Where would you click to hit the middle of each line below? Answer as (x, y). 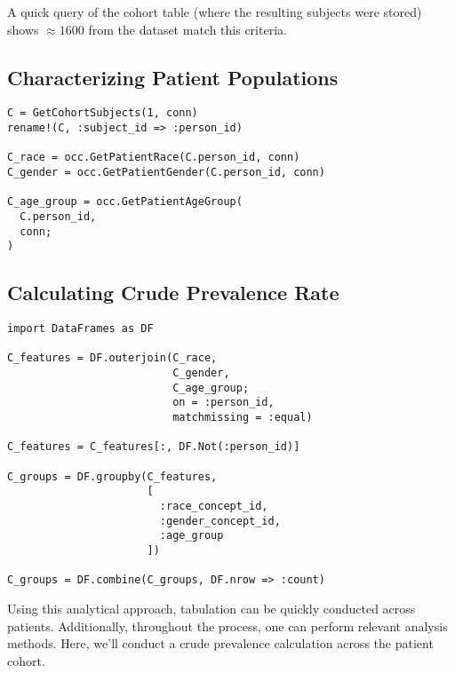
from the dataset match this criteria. (188, 29)
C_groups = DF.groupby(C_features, (112, 476)
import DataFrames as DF (80, 329)
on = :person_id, (224, 403)
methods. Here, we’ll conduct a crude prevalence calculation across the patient (220, 643)
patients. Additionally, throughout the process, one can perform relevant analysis (227, 625)
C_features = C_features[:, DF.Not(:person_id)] (154, 447)
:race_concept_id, (214, 507)
